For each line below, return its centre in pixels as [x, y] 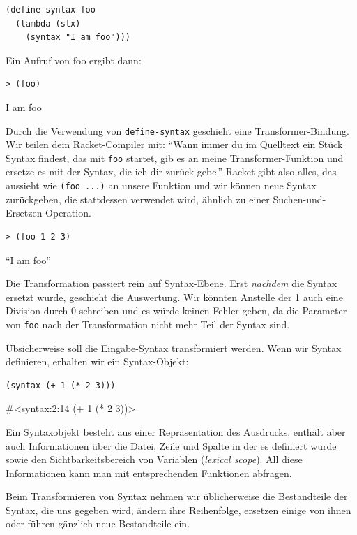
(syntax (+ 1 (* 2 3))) [61, 385]
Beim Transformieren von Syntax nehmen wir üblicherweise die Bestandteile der [177, 496]
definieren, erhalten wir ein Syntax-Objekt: [97, 361]
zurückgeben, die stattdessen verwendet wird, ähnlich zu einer [138, 199]
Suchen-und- [299, 199]
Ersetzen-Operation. [48, 213]
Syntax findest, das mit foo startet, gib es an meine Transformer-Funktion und [175, 157]
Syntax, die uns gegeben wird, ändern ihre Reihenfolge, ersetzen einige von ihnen [178, 510]
